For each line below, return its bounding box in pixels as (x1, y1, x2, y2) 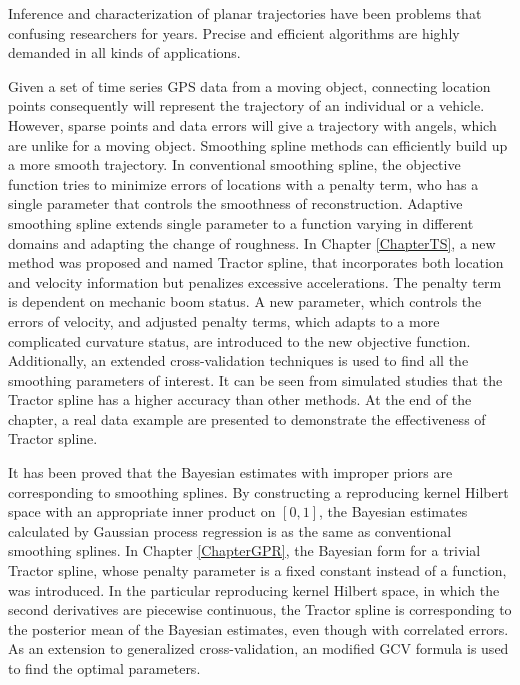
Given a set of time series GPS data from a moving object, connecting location (8, 75, 491, 96)
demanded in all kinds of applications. (8, 42, 241, 63)
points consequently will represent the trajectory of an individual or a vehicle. (8, 95, 485, 116)
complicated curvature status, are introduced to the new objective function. (8, 330, 471, 351)
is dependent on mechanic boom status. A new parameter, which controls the (8, 291, 482, 312)
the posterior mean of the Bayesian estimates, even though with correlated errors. (8, 618, 509, 639)
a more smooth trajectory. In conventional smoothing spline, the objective (8, 154, 461, 175)
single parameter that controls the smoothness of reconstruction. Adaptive (8, 193, 463, 214)
